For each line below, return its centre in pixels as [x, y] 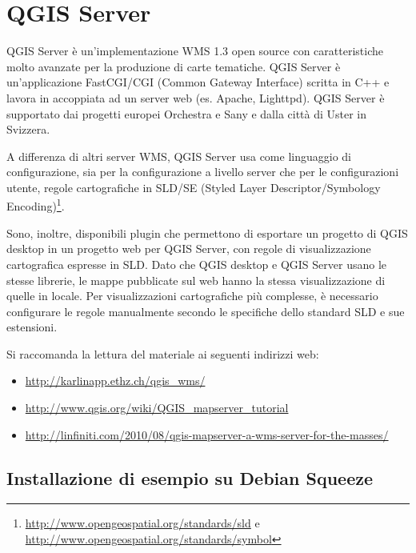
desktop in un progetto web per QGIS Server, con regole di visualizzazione [189, 248]
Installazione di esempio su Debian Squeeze [190, 477]
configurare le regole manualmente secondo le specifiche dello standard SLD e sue [206, 311]
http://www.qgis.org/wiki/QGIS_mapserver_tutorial [157, 408]
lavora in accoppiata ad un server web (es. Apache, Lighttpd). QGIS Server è [196, 97]
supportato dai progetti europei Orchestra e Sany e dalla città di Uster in [187, 113]
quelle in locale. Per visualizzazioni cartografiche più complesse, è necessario [192, 296]
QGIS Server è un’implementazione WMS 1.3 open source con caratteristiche [195, 51]
